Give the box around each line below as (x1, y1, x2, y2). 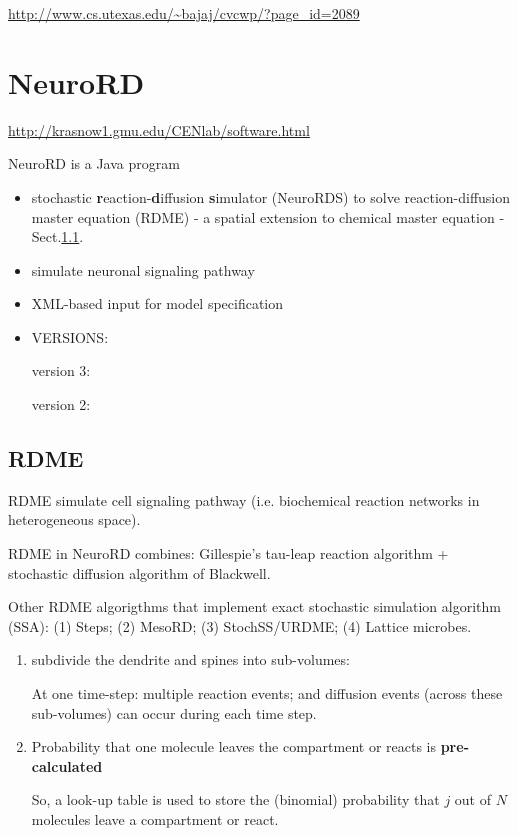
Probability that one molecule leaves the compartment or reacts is (31, 736, 437, 757)
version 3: (31, 360, 91, 381)
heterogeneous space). (8, 509, 141, 530)
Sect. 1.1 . (31, 226, 84, 247)
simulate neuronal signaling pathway (31, 259, 255, 280)
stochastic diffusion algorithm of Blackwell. (8, 562, 271, 583)
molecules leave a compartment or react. (31, 808, 279, 829)
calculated (31, 755, 103, 776)
